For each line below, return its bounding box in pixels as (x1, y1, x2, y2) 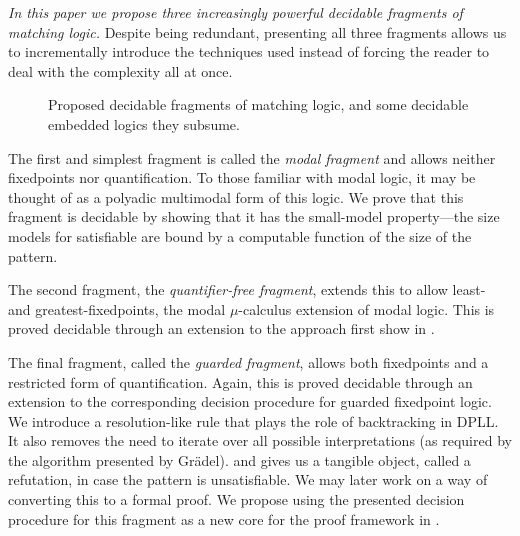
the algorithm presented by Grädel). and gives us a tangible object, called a (8, 449, 471, 470)
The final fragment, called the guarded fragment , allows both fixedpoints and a (8, 351, 489, 372)
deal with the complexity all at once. (8, 60, 233, 81)
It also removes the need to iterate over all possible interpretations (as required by (8, 430, 512, 451)
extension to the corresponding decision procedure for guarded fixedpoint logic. (8, 391, 492, 412)
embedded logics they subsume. (48, 113, 240, 134)
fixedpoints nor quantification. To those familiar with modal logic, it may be (8, 167, 476, 188)
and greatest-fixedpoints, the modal (8, 298, 226, 319)
